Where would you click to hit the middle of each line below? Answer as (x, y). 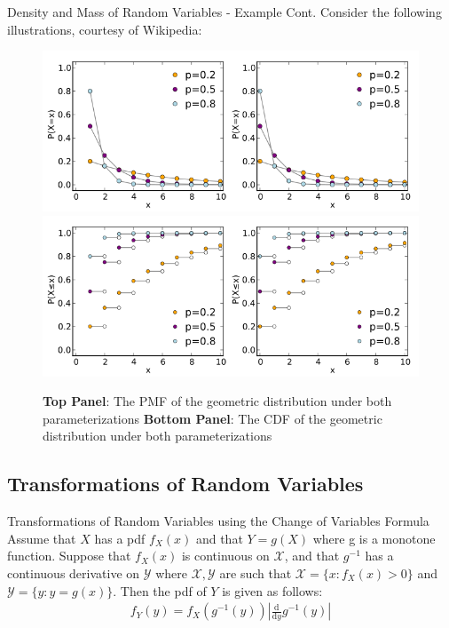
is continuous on (225, 556)
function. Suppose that (69, 556)
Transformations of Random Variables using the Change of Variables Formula (218, 521)
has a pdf (120, 538)
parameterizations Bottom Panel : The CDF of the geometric (213, 418)
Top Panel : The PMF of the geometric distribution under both (217, 401)
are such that (256, 572)
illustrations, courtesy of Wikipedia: (105, 29)
